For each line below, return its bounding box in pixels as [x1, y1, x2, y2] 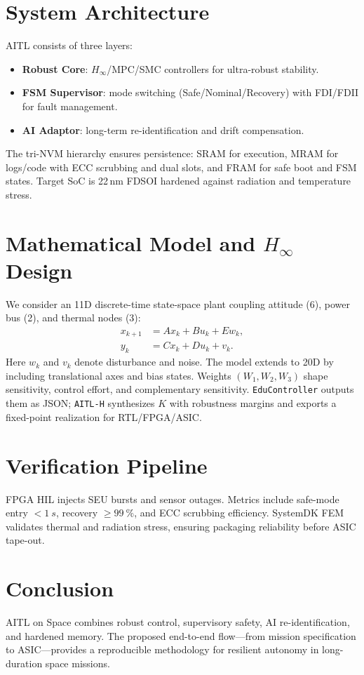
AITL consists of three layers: [6, 38, 133, 53]
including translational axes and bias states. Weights [6, 368, 231, 382]
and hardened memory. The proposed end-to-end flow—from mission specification [6, 628, 356, 643]
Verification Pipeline [6, 450, 208, 479]
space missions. [45, 655, 110, 670]
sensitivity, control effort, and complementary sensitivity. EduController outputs [6, 382, 354, 396]
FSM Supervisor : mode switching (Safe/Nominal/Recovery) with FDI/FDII [22, 85, 359, 100]
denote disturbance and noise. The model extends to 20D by [74, 354, 334, 369]
